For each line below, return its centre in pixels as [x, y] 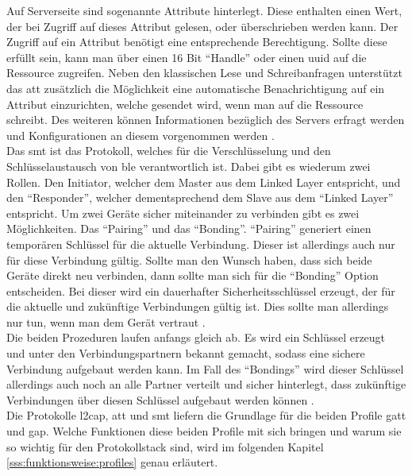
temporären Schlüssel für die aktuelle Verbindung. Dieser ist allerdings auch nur [201, 244]
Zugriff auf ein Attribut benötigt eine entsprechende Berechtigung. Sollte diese [197, 42]
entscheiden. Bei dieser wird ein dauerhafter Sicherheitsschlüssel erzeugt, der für [201, 290]
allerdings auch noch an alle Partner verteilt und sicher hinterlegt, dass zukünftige [206, 384]
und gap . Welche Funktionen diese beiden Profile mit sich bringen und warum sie [204, 431]
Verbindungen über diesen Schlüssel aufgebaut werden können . [160, 399]
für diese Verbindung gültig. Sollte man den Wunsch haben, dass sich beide [189, 259]
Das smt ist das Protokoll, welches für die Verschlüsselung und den [169, 151]
